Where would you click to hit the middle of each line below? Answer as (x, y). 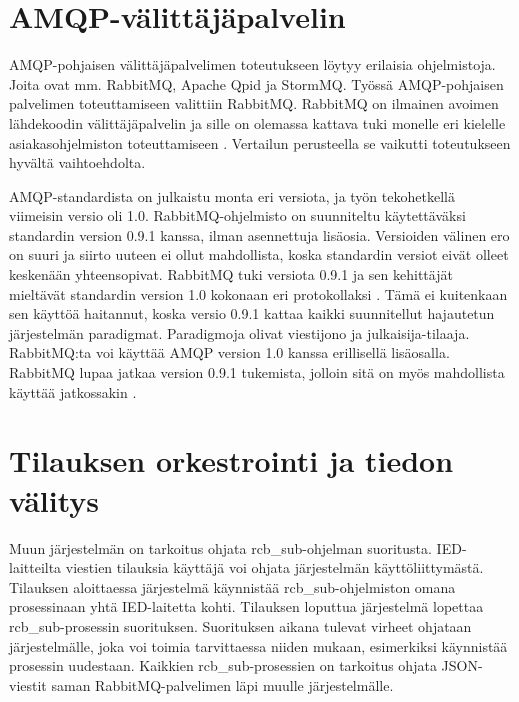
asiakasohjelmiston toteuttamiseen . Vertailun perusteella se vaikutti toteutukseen (260, 142)
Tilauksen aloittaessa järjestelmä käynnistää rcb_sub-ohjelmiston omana (232, 586)
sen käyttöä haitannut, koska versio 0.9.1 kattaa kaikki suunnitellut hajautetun (252, 313)
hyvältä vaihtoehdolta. (77, 162)
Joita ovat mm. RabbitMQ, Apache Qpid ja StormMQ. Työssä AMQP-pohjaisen (256, 83)
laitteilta (35, 567)
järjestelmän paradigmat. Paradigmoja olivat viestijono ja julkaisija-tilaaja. (239, 332)
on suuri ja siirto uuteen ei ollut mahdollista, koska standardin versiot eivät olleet (259, 254)
